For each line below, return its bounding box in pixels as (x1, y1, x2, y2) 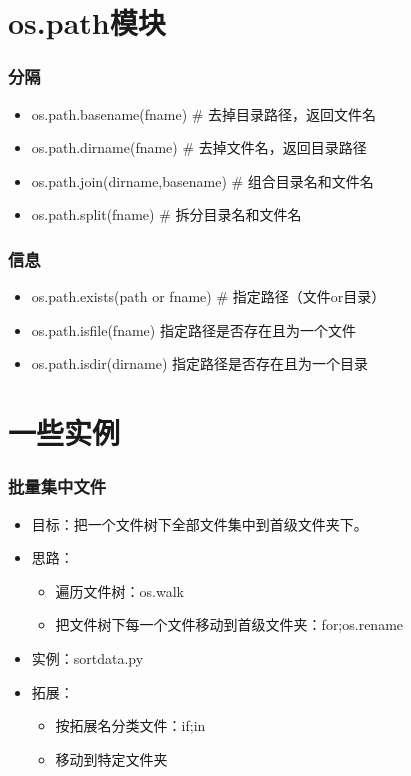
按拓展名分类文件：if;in (55, 715, 206, 736)
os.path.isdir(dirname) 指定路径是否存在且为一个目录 (31, 353, 369, 374)
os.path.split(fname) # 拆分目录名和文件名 (31, 204, 302, 225)
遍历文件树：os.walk (55, 580, 185, 601)
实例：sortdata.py (31, 647, 144, 668)
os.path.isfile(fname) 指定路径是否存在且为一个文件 (31, 319, 356, 340)
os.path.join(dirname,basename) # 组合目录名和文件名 (31, 170, 374, 191)
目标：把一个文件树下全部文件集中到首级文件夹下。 (31, 513, 368, 534)
